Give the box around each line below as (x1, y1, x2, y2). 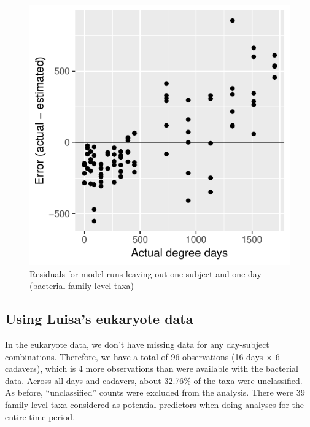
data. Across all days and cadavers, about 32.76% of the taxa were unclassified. (5, 374, 303, 387)
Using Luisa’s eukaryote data (5, 309, 193, 328)
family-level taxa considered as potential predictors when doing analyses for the (5, 398, 304, 410)
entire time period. (5, 410, 76, 423)
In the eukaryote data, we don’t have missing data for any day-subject (5, 337, 269, 350)
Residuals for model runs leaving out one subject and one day (29, 267, 262, 280)
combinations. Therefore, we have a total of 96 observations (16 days (5, 350, 263, 363)
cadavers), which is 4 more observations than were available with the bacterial (5, 362, 299, 375)
